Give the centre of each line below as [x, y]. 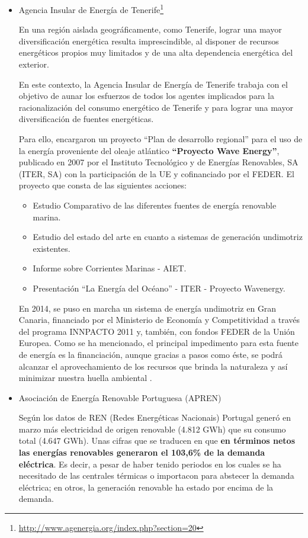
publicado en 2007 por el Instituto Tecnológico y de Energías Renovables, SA [158, 162]
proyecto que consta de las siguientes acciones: [102, 185]
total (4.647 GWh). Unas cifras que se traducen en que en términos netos [157, 441]
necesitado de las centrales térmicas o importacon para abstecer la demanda [156, 475]
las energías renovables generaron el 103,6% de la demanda [142, 452]
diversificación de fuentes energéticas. [86, 119]
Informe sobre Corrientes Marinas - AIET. [110, 268]
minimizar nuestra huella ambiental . [85, 378]
